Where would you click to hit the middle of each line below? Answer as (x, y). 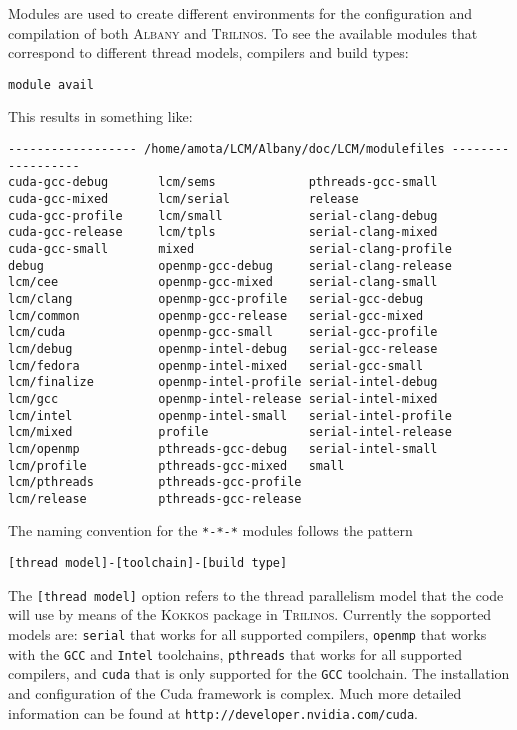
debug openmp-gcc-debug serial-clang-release (230, 265)
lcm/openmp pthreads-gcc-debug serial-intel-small (223, 448)
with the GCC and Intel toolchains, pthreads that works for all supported (235, 653)
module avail (51, 84)
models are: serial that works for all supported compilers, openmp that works (247, 634)
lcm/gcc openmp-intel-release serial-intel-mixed (223, 398)
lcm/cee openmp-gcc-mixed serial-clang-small (223, 282)
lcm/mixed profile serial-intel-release (230, 432)
